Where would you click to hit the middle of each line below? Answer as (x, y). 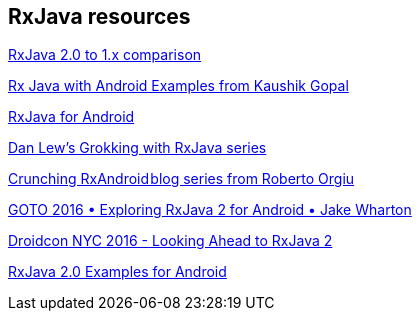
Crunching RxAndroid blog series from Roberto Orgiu (181, 179)
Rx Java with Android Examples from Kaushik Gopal (178, 86)
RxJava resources (99, 16)
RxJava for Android (71, 117)
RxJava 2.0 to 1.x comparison (105, 55)
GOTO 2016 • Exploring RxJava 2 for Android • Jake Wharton (210, 210)
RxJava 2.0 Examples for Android (117, 272)
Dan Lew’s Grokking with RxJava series (137, 148)
